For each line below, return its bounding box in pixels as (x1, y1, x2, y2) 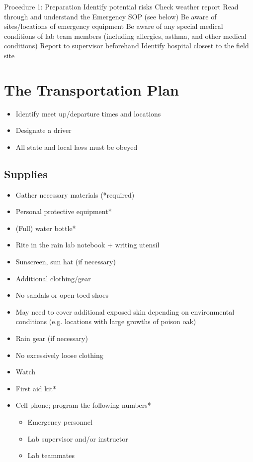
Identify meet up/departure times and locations (15, 108, 161, 118)
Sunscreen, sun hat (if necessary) (15, 256, 116, 267)
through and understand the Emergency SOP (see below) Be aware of (4, 11, 217, 21)
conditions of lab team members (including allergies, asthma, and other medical (4, 30, 247, 41)
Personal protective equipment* (15, 206, 112, 217)
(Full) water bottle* (15, 223, 76, 233)
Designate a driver (15, 125, 72, 135)
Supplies (4, 166, 48, 181)
